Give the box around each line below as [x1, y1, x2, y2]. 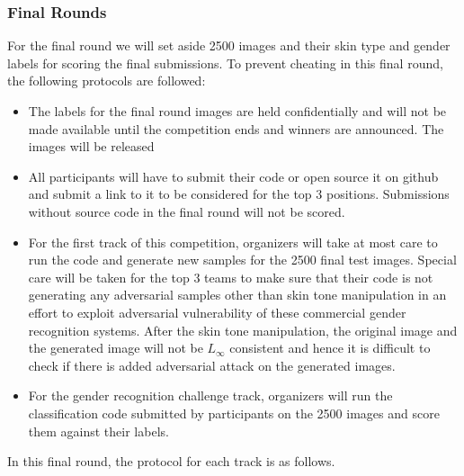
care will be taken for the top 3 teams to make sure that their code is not [28, 267, 433, 286]
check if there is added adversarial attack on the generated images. [28, 355, 396, 374]
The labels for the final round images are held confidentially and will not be [28, 102, 447, 120]
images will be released [28, 137, 155, 156]
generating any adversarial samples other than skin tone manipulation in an [28, 285, 447, 304]
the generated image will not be [28, 338, 203, 357]
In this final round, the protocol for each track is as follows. [7, 452, 335, 471]
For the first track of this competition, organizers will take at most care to [28, 232, 438, 251]
